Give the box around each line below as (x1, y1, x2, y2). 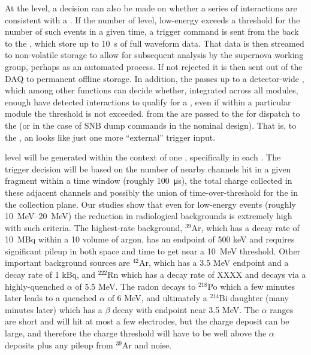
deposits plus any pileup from (5, 338, 113, 351)
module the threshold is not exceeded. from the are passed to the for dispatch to (5, 107, 300, 120)
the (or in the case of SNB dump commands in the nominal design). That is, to (5, 119, 297, 131)
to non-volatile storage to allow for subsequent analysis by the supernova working (5, 48, 304, 61)
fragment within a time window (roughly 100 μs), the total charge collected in (5, 174, 292, 187)
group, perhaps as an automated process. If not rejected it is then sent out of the (5, 60, 303, 72)
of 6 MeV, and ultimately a (107, 292, 207, 304)
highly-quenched (5, 280, 65, 292)
